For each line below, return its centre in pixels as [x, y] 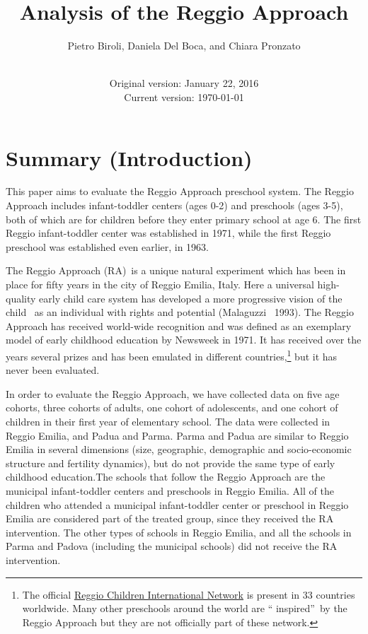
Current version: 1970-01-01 [184, 96]
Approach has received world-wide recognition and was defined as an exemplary [179, 325]
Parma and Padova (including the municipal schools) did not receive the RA [172, 546]
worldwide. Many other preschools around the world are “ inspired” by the [185, 608]
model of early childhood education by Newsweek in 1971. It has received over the [184, 340]
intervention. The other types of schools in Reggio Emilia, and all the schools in [179, 532]
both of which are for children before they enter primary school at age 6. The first [184, 219]
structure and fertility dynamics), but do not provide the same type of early [171, 463]
